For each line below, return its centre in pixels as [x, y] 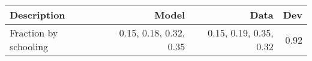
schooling [29, 46]
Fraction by [34, 33]
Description [37, 15]
